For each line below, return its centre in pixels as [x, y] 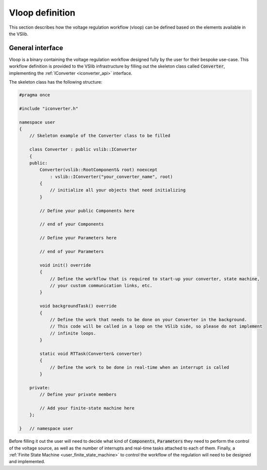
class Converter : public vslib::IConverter [83, 149]
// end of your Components [72, 224]
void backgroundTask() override [78, 306]
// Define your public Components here [87, 211]
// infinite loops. [73, 333]
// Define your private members [78, 395]
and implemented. [27, 462]
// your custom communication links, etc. [101, 285]
